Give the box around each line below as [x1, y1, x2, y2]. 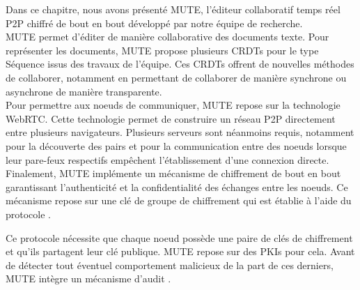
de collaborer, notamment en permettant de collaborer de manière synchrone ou [6, 70, 347, 84]
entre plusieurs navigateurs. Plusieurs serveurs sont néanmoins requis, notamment [6, 125, 354, 139]
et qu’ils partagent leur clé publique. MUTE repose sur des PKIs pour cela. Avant [6, 244, 355, 259]
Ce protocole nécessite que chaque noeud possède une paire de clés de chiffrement [6, 230, 353, 245]
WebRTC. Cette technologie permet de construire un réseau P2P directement [6, 111, 336, 125]
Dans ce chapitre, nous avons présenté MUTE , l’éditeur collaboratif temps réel [6, 2, 341, 16]
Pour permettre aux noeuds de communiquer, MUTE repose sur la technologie [6, 98, 341, 112]
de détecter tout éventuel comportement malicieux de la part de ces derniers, [6, 257, 334, 272]
